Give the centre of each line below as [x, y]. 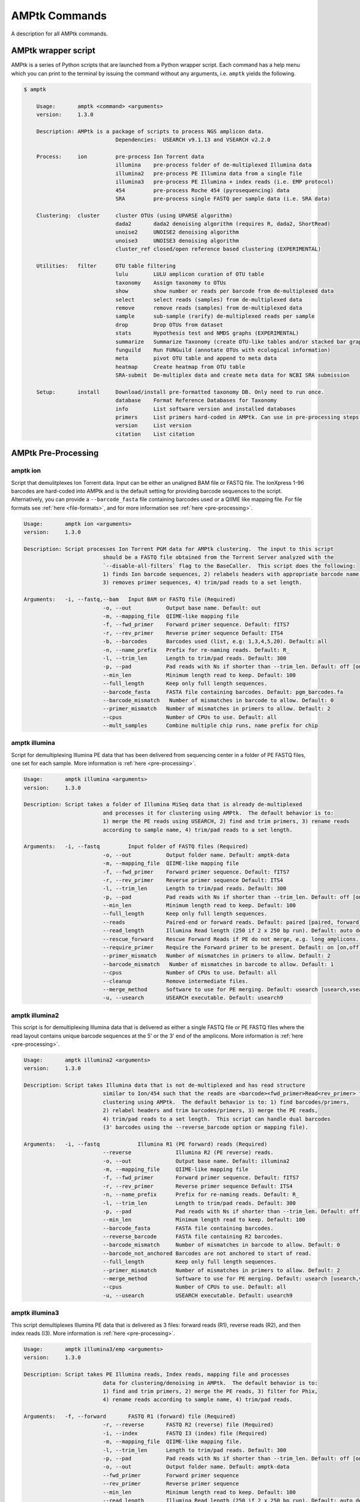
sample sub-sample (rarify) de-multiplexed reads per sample [215, 316]
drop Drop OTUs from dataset [169, 325]
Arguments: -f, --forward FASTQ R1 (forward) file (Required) [130, 1417]
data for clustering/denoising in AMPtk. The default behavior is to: [210, 1383]
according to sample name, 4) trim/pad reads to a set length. [198, 830]
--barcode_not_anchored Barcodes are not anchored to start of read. [207, 1253]
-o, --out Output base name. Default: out [182, 608]
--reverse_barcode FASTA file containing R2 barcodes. [193, 1237]
